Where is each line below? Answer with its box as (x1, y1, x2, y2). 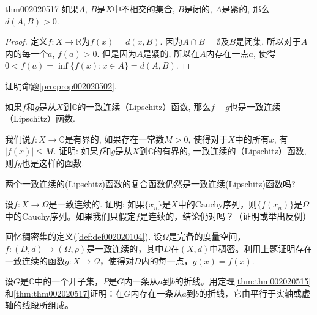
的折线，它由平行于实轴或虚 (198, 286, 310, 299)
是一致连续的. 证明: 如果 (48, 198, 145, 210)
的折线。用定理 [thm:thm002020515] (174, 275, 311, 287)
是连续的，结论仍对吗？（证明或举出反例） (140, 209, 311, 222)
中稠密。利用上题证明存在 (209, 242, 313, 254)
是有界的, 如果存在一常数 (64, 132, 165, 145)
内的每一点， (141, 254, 193, 267)
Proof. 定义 (5, 35, 48, 48)
